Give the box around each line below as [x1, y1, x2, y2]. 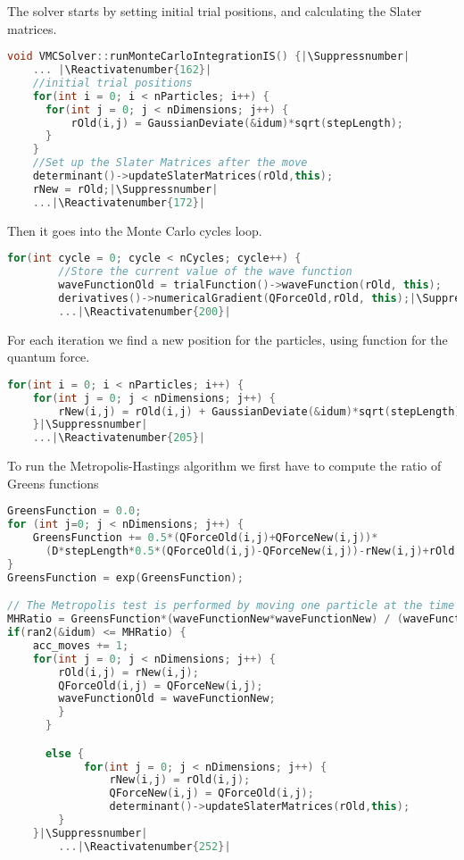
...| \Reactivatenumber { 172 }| [32, 196, 205, 209]
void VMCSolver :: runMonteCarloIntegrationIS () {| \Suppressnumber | [7, 50, 410, 63]
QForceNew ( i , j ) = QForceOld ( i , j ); [109, 787, 314, 800]
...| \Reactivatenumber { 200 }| [58, 305, 231, 318]
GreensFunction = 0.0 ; [7, 505, 142, 518]
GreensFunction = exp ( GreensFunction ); [7, 571, 244, 584]
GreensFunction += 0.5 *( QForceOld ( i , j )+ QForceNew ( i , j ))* [32, 531, 378, 545]
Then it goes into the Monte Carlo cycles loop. [7, 221, 262, 239]
